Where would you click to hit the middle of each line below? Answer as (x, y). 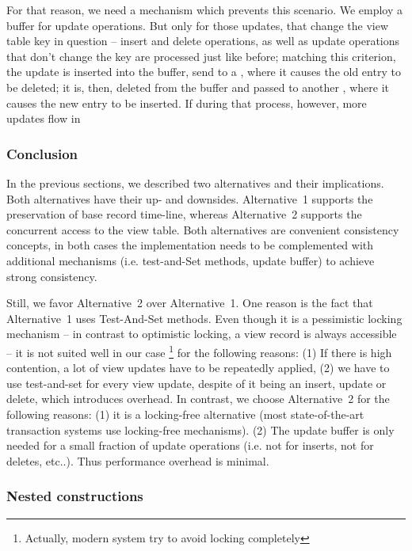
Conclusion (42, 153)
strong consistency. (52, 276)
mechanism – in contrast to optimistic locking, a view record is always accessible (202, 334)
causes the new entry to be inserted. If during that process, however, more (187, 103)
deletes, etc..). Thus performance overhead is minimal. (138, 460)
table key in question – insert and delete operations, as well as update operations (203, 41)
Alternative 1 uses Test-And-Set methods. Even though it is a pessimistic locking (204, 318)
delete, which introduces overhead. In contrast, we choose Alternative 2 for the (198, 399)
